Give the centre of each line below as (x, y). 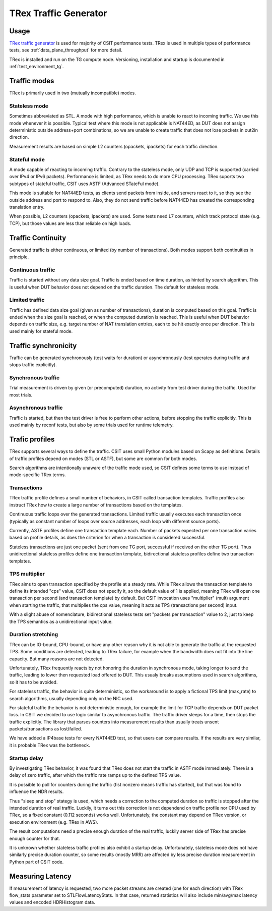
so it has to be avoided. (33, 682)
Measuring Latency (40, 876)
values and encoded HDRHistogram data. (52, 902)
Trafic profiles (32, 440)
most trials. (21, 395)
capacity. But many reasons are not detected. (57, 659)
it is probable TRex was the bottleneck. (50, 745)
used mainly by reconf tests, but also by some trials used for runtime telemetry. (91, 425)
